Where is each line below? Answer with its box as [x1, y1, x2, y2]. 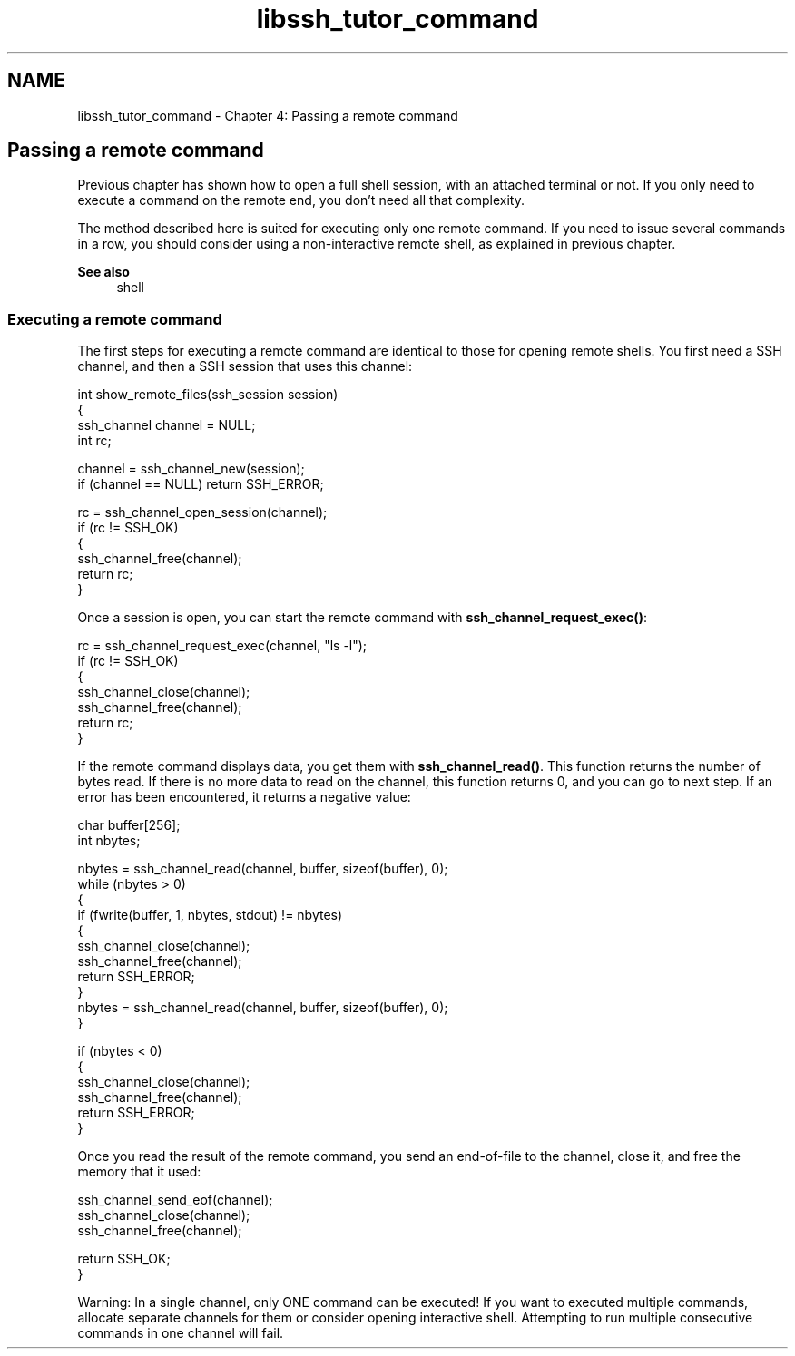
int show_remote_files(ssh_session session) [77, 386, 339, 403]
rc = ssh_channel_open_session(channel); [77, 504, 328, 521]
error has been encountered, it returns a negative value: [77, 789, 411, 805]
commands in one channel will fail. [77, 1325, 284, 1341]
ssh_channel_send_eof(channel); [77, 1192, 273, 1208]
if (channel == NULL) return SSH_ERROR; [77, 476, 324, 493]
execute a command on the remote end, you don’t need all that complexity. [77, 192, 525, 209]
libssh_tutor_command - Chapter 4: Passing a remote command [77, 107, 458, 123]
